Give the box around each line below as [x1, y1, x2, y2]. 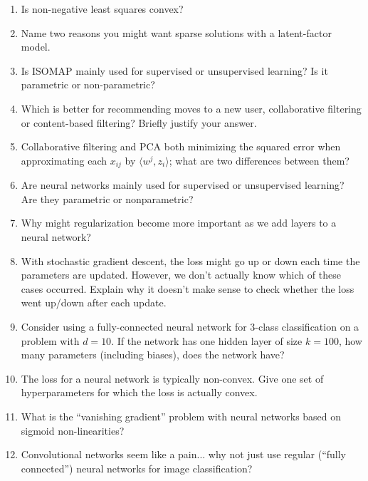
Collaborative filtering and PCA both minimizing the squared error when [21, 139, 341, 154]
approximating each [21, 152, 107, 167]
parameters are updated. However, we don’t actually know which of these [21, 267, 341, 282]
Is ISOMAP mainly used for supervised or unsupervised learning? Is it [21, 63, 328, 78]
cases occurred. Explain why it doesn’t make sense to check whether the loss [21, 281, 354, 296]
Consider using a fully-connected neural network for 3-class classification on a [21, 319, 359, 333]
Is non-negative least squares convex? [21, 1, 184, 16]
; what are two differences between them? [169, 152, 349, 167]
